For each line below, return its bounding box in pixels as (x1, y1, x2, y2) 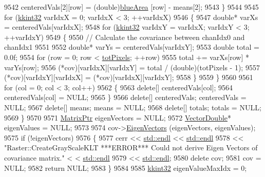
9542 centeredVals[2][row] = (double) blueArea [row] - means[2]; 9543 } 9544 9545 (4, 2, 259, 12)
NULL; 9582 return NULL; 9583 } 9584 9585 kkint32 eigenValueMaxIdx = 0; (4, 162, 247, 173)
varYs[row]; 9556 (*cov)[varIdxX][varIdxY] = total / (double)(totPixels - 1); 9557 (4, 62, 260, 72)
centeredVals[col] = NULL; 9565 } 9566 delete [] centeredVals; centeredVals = (4, 92, 247, 103)
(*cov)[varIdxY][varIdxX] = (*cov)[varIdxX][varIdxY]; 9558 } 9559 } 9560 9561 (4, 72, 253, 83)
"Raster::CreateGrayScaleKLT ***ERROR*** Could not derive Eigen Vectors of (4, 142, 258, 153)
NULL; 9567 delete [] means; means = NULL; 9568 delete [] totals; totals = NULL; (4, 102, 261, 112)
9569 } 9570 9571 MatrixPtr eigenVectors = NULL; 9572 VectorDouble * (4, 112, 232, 123)
